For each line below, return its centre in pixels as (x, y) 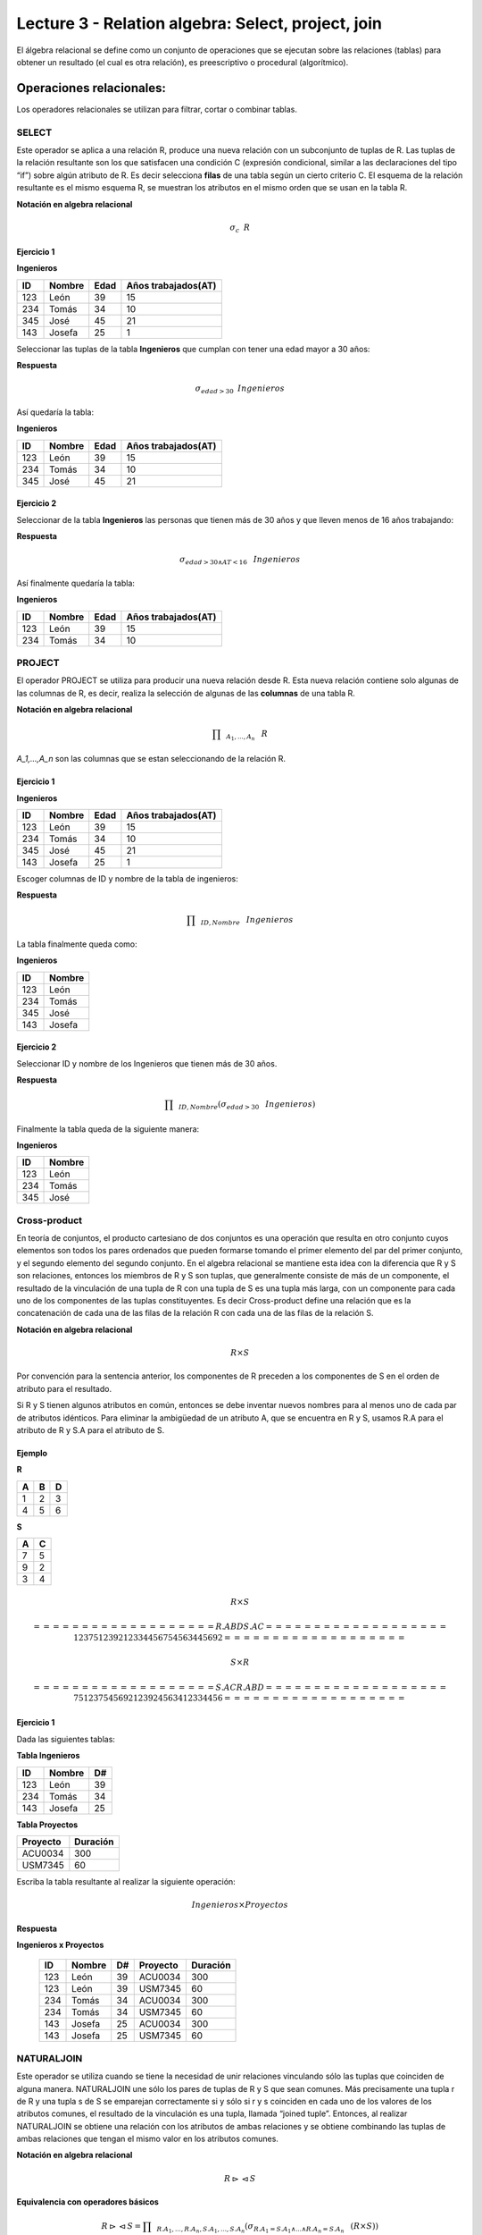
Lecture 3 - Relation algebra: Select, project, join (199, 23)
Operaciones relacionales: (91, 88)
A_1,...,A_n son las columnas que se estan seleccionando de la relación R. (151, 759)
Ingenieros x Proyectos (60, 1944)
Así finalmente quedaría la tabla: (76, 583)
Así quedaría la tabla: (55, 412)
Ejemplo (32, 1453)
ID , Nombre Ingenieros (247, 921)
